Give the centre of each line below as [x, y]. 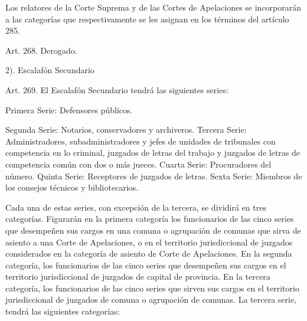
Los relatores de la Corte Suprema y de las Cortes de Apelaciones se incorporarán [153, 7]
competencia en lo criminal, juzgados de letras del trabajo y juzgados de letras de [153, 153]
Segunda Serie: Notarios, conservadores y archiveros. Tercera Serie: [126, 130]
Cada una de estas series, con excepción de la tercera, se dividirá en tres [136, 207]
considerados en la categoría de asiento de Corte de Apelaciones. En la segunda [149, 253]
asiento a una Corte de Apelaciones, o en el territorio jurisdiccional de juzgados [149, 242]
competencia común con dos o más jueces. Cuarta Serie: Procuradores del [138, 164]
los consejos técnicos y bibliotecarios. [72, 187]
